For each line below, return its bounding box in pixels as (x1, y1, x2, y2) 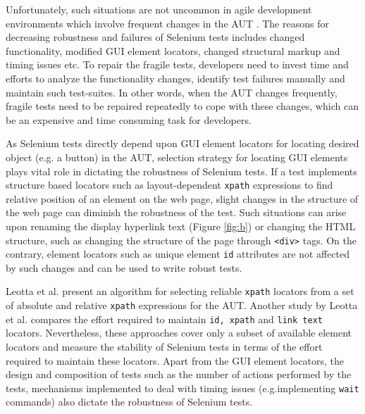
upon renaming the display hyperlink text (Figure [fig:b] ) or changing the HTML (6, 218, 356, 233)
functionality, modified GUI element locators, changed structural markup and (6, 43, 340, 58)
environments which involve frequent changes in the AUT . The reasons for (6, 15, 329, 30)
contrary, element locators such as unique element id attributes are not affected (6, 246, 350, 261)
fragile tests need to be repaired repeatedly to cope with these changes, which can (6, 99, 359, 113)
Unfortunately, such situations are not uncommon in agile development (6, 2, 312, 16)
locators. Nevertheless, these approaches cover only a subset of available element (6, 325, 352, 340)
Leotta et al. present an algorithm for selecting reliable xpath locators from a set (6, 284, 354, 299)
